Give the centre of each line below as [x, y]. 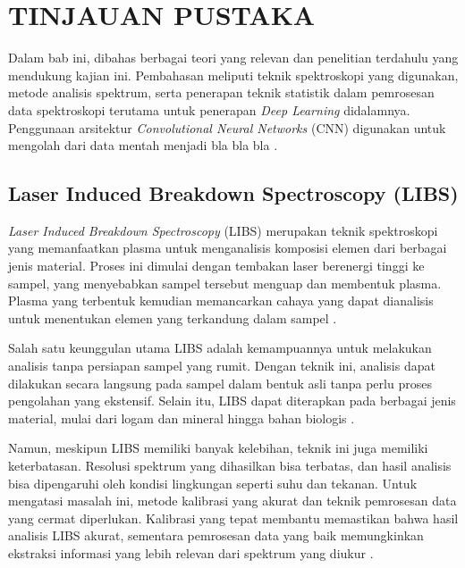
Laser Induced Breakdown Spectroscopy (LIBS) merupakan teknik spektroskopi [223, 230]
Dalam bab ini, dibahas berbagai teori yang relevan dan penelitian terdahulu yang [233, 58]
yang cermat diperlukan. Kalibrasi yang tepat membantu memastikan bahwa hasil [233, 518]
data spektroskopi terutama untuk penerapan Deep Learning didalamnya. [209, 109]
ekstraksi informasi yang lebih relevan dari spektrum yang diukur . [191, 552]
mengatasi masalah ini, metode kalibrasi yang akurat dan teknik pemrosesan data [232, 501]
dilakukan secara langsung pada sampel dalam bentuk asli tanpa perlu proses [220, 383]
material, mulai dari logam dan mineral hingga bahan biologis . [182, 418]
